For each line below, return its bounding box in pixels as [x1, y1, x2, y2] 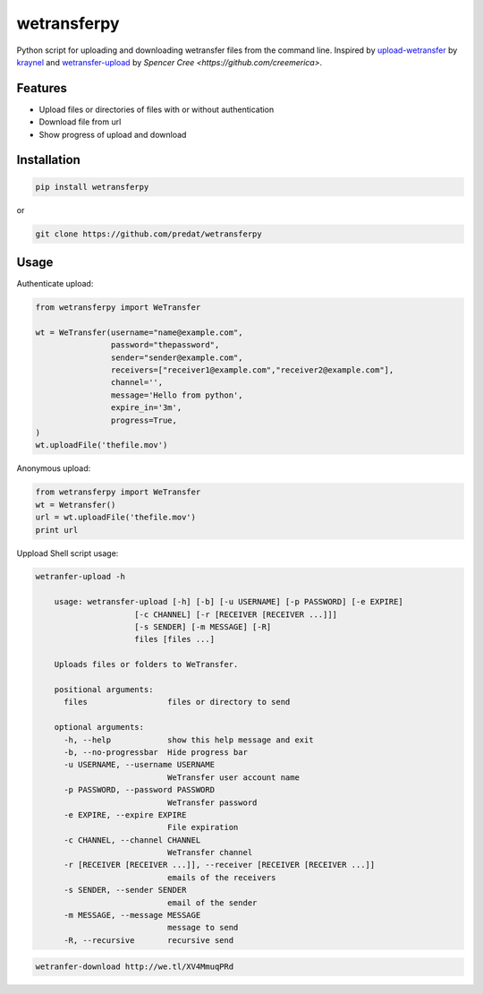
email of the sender [166, 897, 258, 908]
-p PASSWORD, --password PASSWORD [64, 784, 215, 795]
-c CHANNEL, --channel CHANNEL [64, 835, 201, 845]
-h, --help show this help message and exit [64, 734, 314, 745]
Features [16, 81, 67, 96]
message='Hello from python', [110, 390, 243, 400]
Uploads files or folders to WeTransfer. [54, 659, 239, 670]
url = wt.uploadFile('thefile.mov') [35, 512, 197, 523]
